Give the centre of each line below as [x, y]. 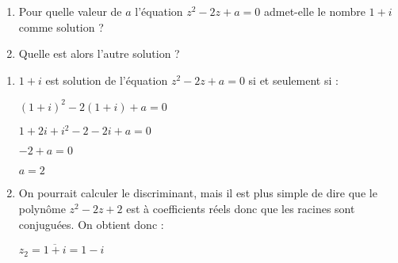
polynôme [42, 208]
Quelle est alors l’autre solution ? [99, 53]
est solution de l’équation [107, 80]
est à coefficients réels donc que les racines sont [241, 208]
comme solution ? [61, 27]
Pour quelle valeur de [70, 11]
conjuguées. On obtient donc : [91, 224]
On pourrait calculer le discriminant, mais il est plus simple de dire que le [198, 193]
